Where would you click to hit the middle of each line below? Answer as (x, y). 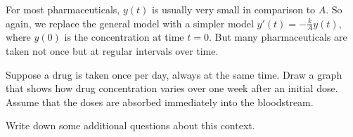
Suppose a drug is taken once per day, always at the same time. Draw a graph (174, 74)
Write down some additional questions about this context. (130, 125)
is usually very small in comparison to (233, 9)
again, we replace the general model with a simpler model (130, 23)
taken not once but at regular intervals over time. (112, 51)
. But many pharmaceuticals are (278, 37)
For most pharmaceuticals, (63, 9)
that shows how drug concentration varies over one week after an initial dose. (172, 88)
